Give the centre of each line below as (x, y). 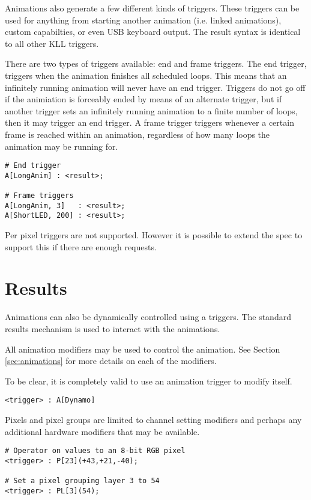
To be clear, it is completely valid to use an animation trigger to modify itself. (149, 381)
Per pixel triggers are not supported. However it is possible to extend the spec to (154, 235)
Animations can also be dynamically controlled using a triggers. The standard (148, 317)
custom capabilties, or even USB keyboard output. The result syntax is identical (153, 32)
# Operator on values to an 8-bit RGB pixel (95, 451)
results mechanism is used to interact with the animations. (113, 328)
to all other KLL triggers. (52, 43)
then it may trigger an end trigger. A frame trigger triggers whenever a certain (149, 122)
